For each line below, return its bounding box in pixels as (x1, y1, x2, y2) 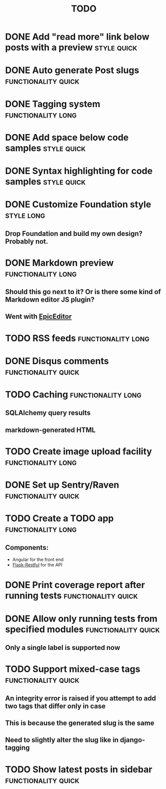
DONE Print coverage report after (5, 579, 146, 591)
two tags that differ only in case (5, 701, 106, 710)
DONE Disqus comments (5, 355, 109, 367)
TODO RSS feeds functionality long (5, 332, 150, 344)
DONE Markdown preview (5, 257, 114, 268)
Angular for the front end (12, 556, 64, 563)
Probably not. (5, 237, 48, 246)
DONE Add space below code (5, 132, 129, 143)
